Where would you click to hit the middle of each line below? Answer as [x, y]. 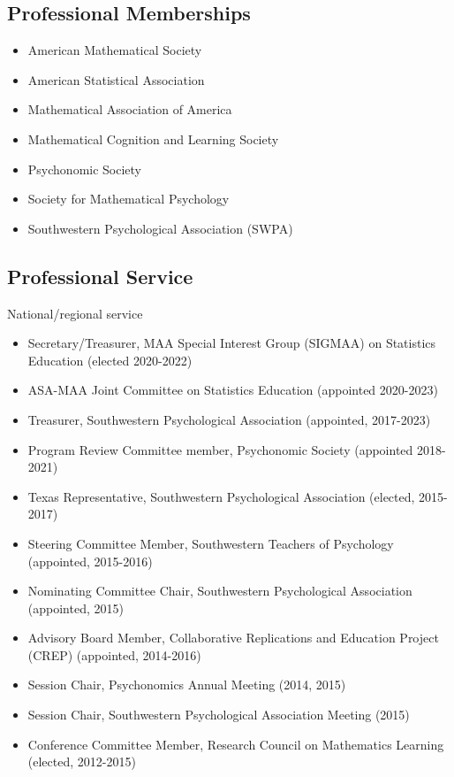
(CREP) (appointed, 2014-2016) [114, 654]
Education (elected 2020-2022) [110, 360]
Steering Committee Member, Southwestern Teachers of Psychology [211, 543]
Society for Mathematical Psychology [129, 199]
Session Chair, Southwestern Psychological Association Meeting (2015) [219, 715]
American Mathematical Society [115, 50]
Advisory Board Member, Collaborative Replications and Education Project [233, 638]
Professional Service [100, 276]
